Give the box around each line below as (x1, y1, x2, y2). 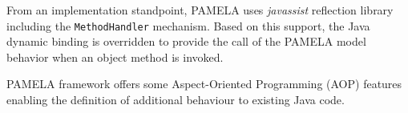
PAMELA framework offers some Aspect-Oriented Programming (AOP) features (6, 75, 402, 92)
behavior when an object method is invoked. (6, 48, 224, 65)
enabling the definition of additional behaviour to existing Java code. (6, 91, 345, 108)
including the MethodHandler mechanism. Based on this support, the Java (6, 17, 370, 34)
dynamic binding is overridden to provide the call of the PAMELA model (6, 33, 366, 50)
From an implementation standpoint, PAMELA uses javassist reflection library (6, 2, 394, 18)
